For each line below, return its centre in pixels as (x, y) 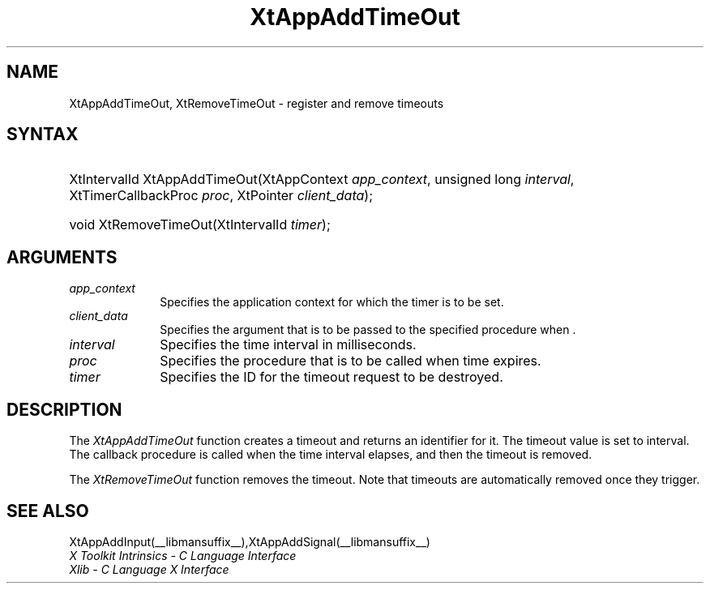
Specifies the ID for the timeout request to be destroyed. (331, 377)
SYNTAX (43, 135)
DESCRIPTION (64, 409)
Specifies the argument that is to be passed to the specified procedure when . (368, 330)
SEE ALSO (48, 511)
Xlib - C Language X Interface (149, 569)
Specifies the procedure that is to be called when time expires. (351, 361)
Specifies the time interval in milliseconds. (288, 345)
